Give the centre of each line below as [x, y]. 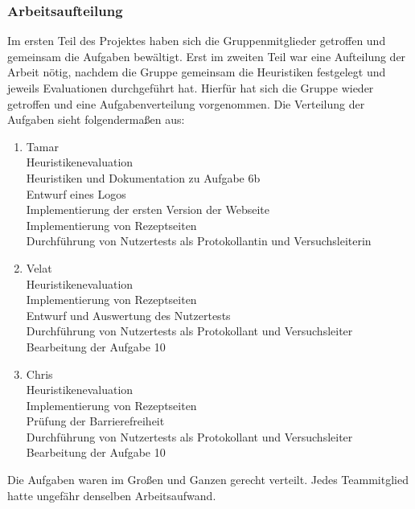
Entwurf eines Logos [76, 193]
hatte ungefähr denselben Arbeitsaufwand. [112, 495]
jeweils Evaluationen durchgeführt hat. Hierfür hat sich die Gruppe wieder [191, 88]
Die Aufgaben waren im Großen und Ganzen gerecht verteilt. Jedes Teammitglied [208, 480]
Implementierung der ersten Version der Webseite [148, 209]
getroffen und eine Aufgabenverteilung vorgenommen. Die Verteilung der [186, 103]
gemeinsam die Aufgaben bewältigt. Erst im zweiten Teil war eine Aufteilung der [207, 56]
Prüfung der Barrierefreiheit [95, 421]
